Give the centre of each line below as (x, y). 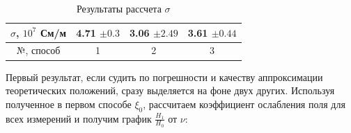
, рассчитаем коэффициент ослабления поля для (244, 104)
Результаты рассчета (119, 8)
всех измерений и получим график (79, 118)
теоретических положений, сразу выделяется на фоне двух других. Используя (170, 90)
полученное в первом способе (69, 104)
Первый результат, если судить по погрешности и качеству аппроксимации (164, 77)
